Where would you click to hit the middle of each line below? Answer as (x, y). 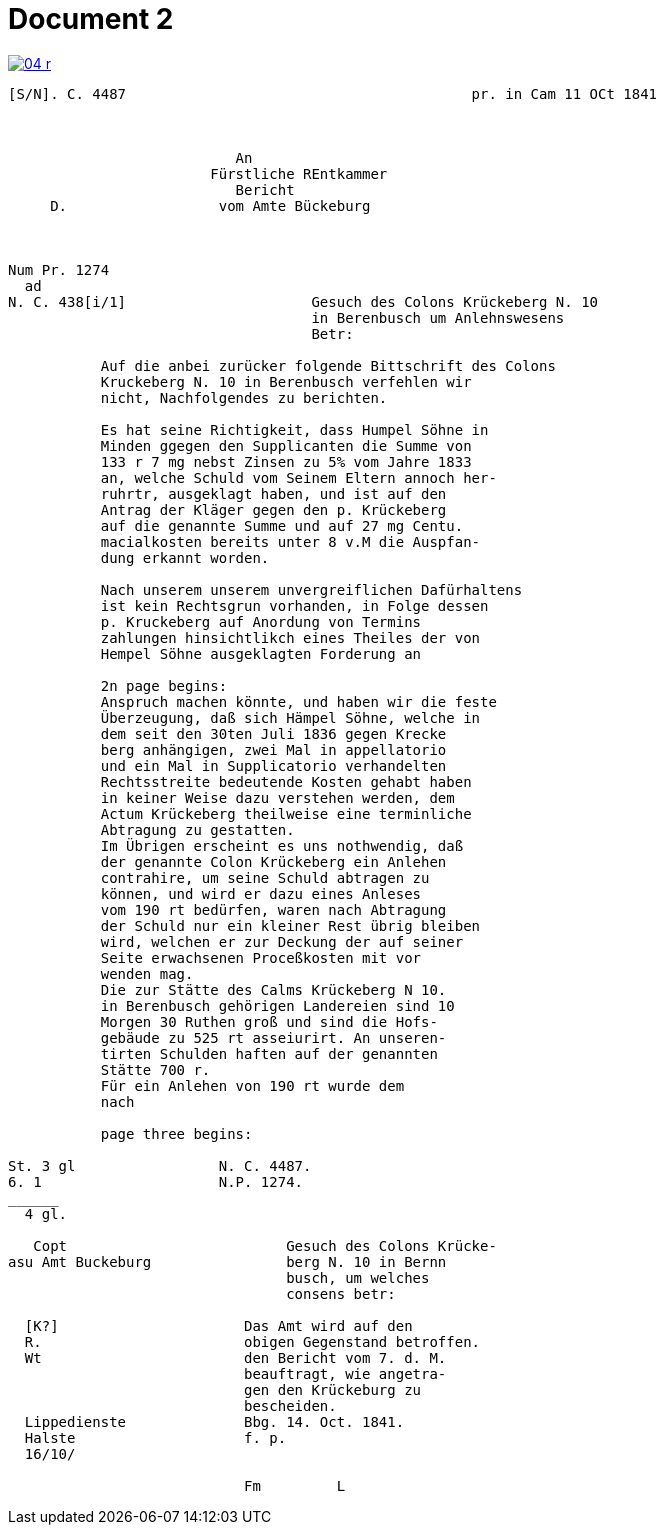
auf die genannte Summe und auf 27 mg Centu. (282, 525)
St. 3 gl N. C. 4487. (160, 1165)
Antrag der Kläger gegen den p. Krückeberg (273, 509)
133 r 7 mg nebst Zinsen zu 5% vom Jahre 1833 (286, 461)
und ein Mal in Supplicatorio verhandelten (273, 765)
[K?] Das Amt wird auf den (218, 1325)
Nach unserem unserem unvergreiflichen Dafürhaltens (311, 589)
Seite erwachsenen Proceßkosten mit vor (261, 957)
